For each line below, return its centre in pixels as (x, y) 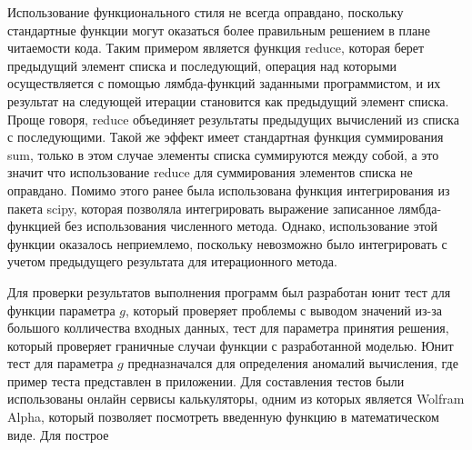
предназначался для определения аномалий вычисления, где (293, 363)
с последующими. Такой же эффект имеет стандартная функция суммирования (226, 137)
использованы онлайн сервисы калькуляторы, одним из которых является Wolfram (236, 399)
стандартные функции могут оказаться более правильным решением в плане (219, 30)
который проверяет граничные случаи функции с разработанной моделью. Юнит (231, 345)
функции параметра (61, 310)
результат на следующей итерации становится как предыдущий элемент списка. (228, 100)
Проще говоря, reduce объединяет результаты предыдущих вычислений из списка (233, 119)
